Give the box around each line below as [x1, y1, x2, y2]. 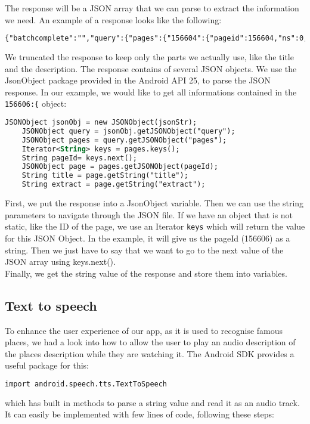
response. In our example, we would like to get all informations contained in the [5, 85, 297, 98]
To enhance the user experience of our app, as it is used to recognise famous [5, 324, 283, 336]
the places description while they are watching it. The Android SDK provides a [5, 347, 294, 360]
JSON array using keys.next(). [5, 255, 116, 268]
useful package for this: [5, 359, 89, 372]
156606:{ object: [5, 97, 67, 110]
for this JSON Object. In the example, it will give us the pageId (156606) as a [5, 231, 290, 244]
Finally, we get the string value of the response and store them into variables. [5, 267, 287, 279]
